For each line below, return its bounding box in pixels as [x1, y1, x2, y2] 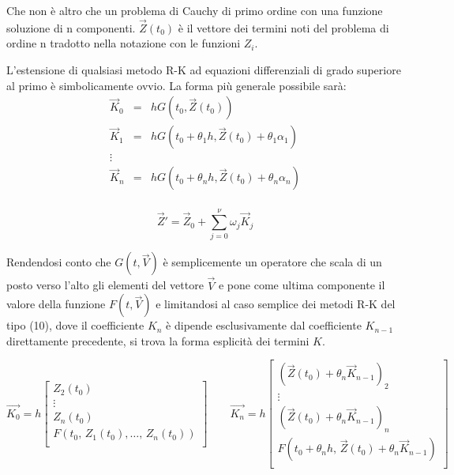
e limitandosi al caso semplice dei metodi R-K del [156, 296, 396, 312]
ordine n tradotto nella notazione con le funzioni [6, 35, 241, 51]
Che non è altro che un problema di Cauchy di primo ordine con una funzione [6, 2, 383, 18]
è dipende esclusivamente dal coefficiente [166, 317, 362, 334]
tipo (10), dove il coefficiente [6, 317, 144, 334]
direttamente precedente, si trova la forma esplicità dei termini [6, 332, 310, 349]
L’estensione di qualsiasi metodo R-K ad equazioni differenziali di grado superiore [6, 62, 401, 77]
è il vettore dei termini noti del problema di [178, 19, 389, 36]
